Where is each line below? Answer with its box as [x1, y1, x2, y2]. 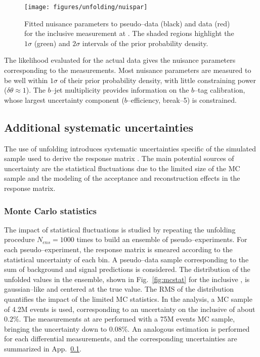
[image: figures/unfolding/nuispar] [24, 4, 148, 11]
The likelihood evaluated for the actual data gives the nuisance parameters [4, 55, 236, 65]
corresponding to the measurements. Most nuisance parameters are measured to [4, 65, 251, 75]
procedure [4, 234, 35, 245]
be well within [4, 74, 48, 85]
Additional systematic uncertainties [4, 119, 194, 135]
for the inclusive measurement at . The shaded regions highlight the [24, 28, 234, 38]
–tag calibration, [194, 85, 245, 95]
